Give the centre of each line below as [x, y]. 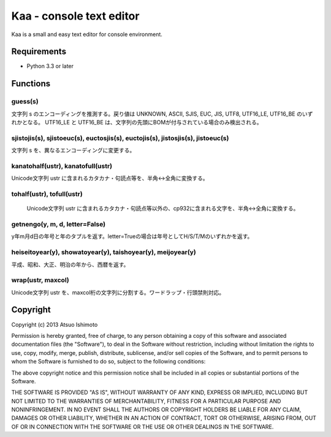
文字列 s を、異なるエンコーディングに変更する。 [73, 151]
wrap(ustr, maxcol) [40, 280]
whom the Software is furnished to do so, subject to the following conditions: [108, 362]
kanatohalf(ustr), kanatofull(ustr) [62, 166]
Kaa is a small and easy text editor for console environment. [87, 34]
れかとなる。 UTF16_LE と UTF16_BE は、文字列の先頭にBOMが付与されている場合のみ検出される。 [137, 122]
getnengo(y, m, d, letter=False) [59, 224]
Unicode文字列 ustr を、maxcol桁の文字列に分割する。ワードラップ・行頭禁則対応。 [118, 292]
